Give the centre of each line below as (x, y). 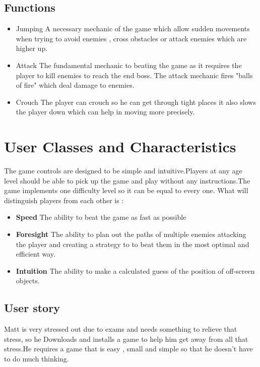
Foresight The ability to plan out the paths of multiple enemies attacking (131, 234)
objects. (28, 281)
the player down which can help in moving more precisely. (105, 112)
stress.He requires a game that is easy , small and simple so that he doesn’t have (128, 349)
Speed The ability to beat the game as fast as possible (101, 217)
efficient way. (36, 254)
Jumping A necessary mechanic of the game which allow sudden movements (133, 28)
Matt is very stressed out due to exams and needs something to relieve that (121, 329)
